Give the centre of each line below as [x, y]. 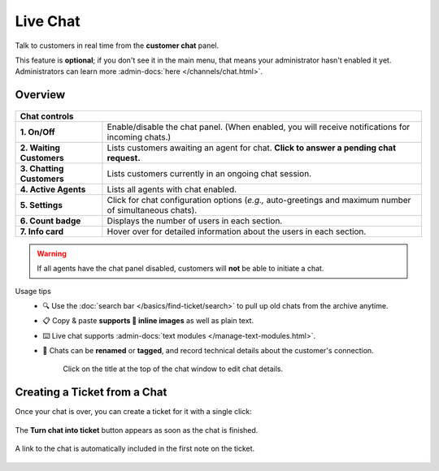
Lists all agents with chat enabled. [172, 189]
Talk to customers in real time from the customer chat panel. [117, 45]
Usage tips [33, 291]
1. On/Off [38, 132]
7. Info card [42, 231]
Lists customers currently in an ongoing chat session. [209, 173]
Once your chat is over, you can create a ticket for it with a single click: [133, 412]
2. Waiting [40, 148]
